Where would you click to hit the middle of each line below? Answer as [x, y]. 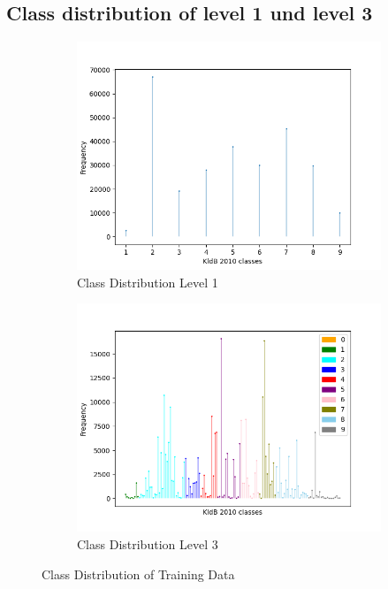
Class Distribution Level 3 [148, 543]
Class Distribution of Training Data [138, 574]
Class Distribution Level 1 [148, 282]
